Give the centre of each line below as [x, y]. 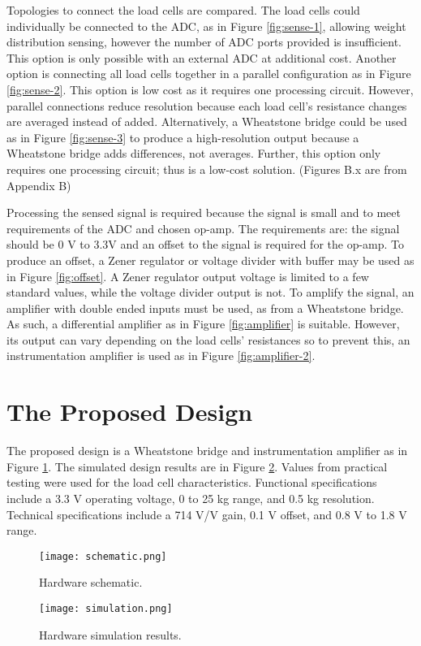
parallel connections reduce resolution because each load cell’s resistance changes [207, 105]
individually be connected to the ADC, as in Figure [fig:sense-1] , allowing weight [206, 26]
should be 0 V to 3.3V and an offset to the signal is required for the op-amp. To [206, 244]
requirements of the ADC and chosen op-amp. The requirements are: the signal [203, 228]
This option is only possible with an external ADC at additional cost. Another [202, 57]
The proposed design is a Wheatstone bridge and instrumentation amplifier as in [207, 451]
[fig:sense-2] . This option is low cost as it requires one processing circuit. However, [210, 89]
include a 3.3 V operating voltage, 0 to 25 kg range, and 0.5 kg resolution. [191, 498]
